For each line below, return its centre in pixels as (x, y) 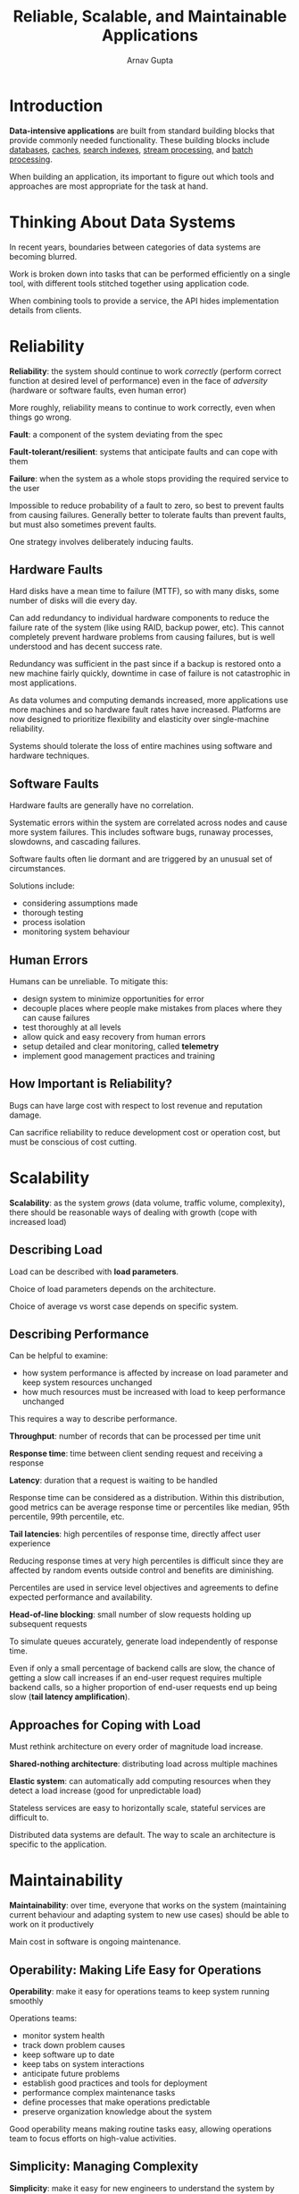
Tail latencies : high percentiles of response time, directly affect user (135, 1534)
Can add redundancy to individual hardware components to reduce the (139, 618)
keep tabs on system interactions (83, 2063)
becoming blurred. (43, 256)
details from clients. (46, 310)
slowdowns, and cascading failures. (75, 842)
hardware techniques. (50, 756)
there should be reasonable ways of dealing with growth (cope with (133, 1212)
